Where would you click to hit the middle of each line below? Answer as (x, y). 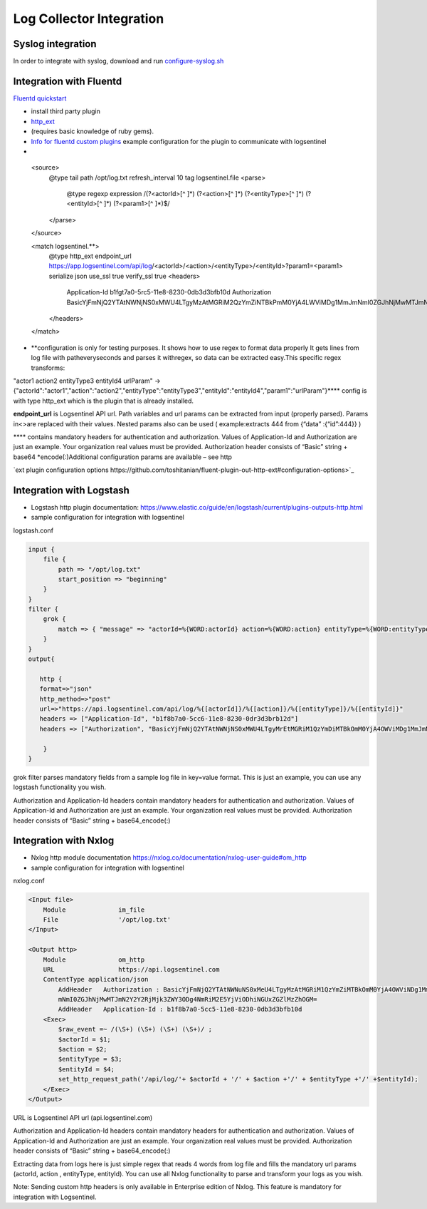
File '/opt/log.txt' (107, 919)
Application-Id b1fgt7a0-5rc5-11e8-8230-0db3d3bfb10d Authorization (169, 292)
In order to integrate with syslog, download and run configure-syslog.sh (118, 61)
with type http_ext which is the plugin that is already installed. (104, 401)
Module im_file (94, 910)
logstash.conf (33, 530)
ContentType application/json (96, 979)
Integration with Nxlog (64, 841)
